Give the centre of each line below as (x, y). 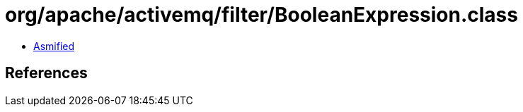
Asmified (54, 46)
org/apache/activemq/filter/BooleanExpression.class (261, 15)
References (46, 73)
